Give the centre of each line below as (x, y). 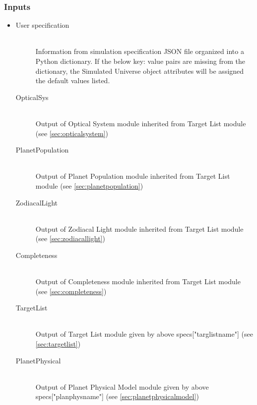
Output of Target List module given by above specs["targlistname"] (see (144, 334)
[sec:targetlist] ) (58, 344)
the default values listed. (73, 80)
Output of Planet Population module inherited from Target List (133, 176)
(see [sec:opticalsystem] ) (72, 133)
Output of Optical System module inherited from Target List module (141, 123)
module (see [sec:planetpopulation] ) (89, 185)
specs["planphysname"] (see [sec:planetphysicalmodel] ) (117, 396)
